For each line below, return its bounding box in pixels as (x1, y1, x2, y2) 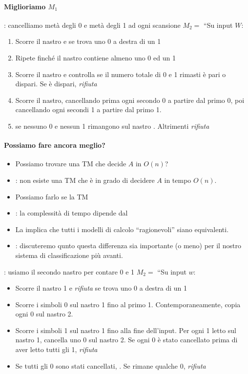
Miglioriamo (4, 1, 46, 11)
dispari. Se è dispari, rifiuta (15, 79, 97, 89)
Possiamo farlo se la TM (15, 191, 88, 201)
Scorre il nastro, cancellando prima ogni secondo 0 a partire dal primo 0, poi (15, 95, 245, 105)
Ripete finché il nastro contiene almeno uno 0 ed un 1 (15, 52, 176, 62)
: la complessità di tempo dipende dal (15, 208, 128, 218)
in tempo (164, 175, 191, 185)
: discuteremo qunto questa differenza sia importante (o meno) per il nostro (15, 240, 241, 251)
